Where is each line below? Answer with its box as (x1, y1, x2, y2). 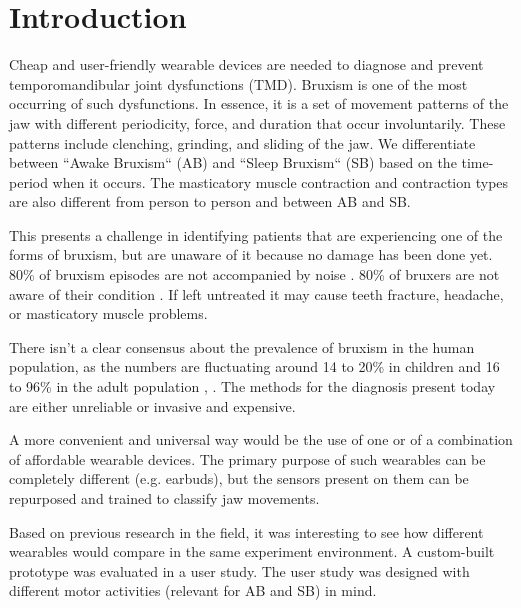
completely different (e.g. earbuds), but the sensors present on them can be (9, 468, 469, 489)
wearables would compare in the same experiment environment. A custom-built (9, 541, 495, 562)
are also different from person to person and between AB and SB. (9, 191, 411, 212)
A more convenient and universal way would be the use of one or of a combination (9, 429, 513, 450)
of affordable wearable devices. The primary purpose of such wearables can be (9, 448, 486, 469)
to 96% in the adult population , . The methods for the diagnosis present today (9, 376, 496, 397)
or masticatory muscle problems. (9, 303, 208, 324)
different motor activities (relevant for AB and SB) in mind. (9, 580, 377, 601)
